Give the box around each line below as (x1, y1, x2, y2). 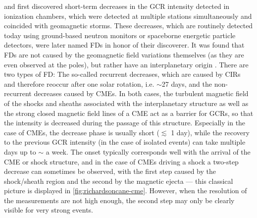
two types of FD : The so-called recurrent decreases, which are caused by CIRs (4, 69, 241, 79)
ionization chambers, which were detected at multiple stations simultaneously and (4, 10, 252, 21)
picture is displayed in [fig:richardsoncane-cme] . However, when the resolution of (4, 185, 247, 196)
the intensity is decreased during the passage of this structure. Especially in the (4, 117, 246, 128)
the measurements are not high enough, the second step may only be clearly (4, 195, 235, 205)
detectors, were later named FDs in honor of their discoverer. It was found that (4, 40, 245, 50)
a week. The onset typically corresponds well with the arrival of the (46, 146, 251, 157)
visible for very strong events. (4, 205, 94, 215)
